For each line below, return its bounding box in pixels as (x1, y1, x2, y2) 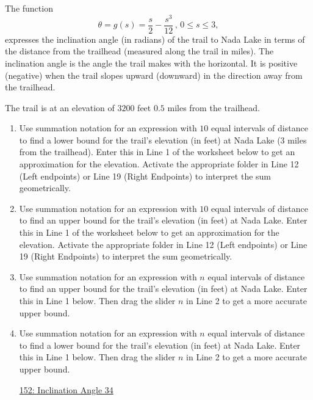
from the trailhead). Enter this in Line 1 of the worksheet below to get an (19, 145, 295, 158)
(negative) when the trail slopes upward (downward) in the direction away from (5, 68, 303, 81)
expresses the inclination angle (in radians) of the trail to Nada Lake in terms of (5, 32, 305, 45)
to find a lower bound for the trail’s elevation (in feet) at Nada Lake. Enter (19, 338, 301, 351)
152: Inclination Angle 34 (19, 383, 113, 396)
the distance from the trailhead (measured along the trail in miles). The (5, 45, 274, 57)
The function (5, 2, 53, 14)
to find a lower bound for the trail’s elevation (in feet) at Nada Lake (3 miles (19, 133, 307, 146)
